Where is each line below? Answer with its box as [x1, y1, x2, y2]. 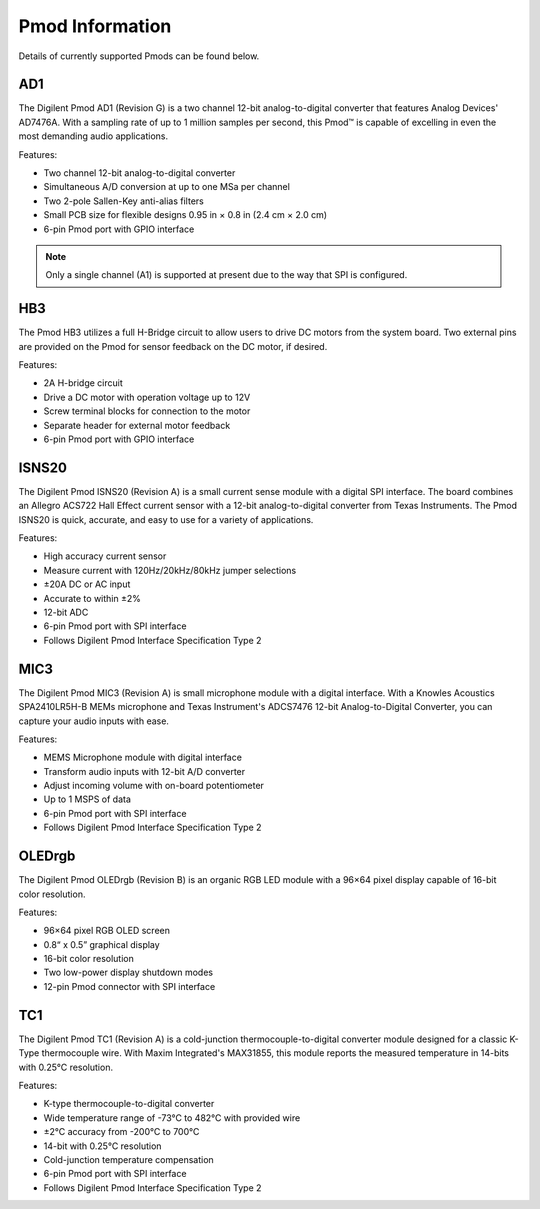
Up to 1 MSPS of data [43, 793, 132, 805]
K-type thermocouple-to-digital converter [43, 1098, 215, 1110]
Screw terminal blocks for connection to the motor [43, 405, 251, 417]
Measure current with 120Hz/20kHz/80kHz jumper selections [43, 564, 297, 576]
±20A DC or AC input [43, 578, 131, 590]
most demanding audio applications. [18, 130, 169, 142]
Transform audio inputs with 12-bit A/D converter [43, 765, 246, 777]
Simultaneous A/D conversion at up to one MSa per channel [43, 181, 290, 193]
